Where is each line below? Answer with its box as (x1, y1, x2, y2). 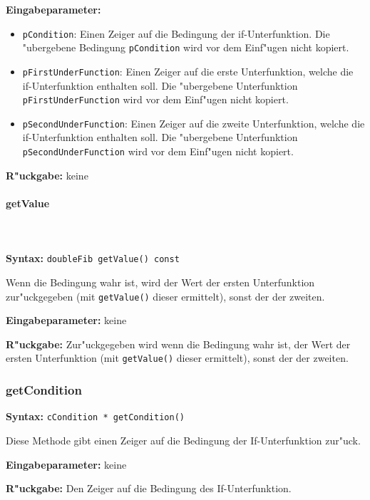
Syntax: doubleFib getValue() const (6, 251, 180, 266)
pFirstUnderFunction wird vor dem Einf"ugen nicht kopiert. (22, 92, 289, 107)
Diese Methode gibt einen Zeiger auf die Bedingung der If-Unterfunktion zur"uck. (6, 432, 361, 447)
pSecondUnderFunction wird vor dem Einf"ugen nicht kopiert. (22, 144, 294, 159)
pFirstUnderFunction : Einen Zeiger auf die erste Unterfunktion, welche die (22, 63, 354, 78)
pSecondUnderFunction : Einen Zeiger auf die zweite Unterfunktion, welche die (22, 115, 365, 130)
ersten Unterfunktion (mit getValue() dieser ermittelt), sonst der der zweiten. (6, 350, 349, 365)
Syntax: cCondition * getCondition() (6, 409, 185, 424)
